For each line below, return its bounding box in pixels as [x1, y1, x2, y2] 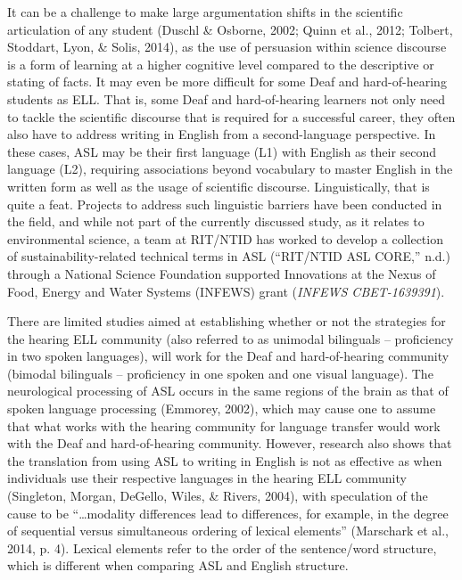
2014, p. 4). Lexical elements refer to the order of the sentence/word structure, [7, 538, 437, 557]
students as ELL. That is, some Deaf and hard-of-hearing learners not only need [7, 89, 446, 108]
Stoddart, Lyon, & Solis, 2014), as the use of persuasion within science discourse [7, 37, 447, 56]
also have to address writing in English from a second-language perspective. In [7, 125, 436, 143]
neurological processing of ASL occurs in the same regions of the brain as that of [7, 381, 449, 400]
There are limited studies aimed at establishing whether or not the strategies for [7, 312, 446, 331]
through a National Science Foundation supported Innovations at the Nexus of [7, 264, 436, 282]
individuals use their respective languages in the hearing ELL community [7, 469, 407, 487]
